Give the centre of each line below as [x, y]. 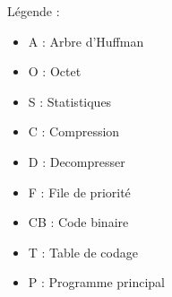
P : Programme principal [96, 282]
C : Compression [74, 131]
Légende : [34, 11]
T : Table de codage [83, 252]
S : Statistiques [70, 101]
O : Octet [55, 71]
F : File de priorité [79, 192]
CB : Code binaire [78, 222]
